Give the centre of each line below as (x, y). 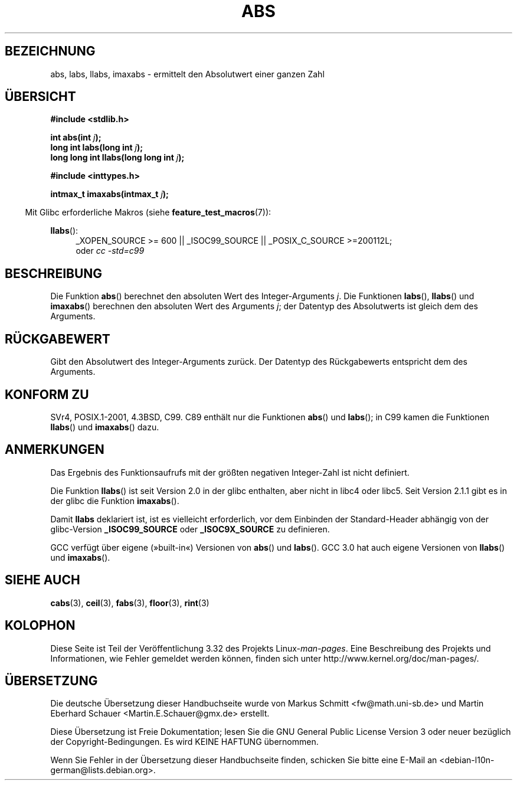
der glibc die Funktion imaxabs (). (115, 501)
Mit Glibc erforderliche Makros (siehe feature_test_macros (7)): (148, 212)
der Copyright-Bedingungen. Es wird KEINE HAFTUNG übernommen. (184, 742)
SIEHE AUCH (42, 580)
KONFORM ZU (47, 394)
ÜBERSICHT (40, 97)
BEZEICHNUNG (50, 51)
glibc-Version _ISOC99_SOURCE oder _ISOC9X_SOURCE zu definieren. (190, 529)
